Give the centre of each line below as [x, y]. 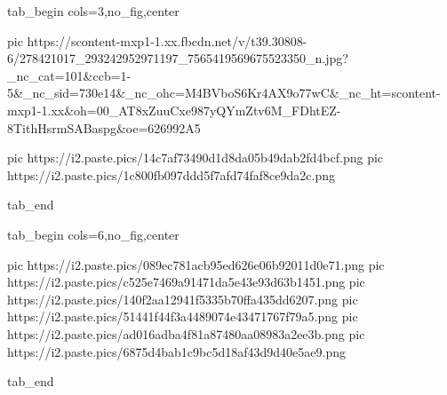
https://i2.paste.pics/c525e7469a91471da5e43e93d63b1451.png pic [186, 282]
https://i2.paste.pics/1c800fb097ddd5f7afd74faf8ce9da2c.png [171, 174]
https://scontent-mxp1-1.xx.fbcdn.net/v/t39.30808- [167, 40]
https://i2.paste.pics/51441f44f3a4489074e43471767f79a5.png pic [183, 316]
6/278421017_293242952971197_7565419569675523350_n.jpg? [178, 58]
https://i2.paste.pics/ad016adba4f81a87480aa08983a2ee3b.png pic [186, 333]
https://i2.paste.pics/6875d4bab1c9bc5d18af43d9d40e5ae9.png [177, 351]
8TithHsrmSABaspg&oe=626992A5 [104, 127]
